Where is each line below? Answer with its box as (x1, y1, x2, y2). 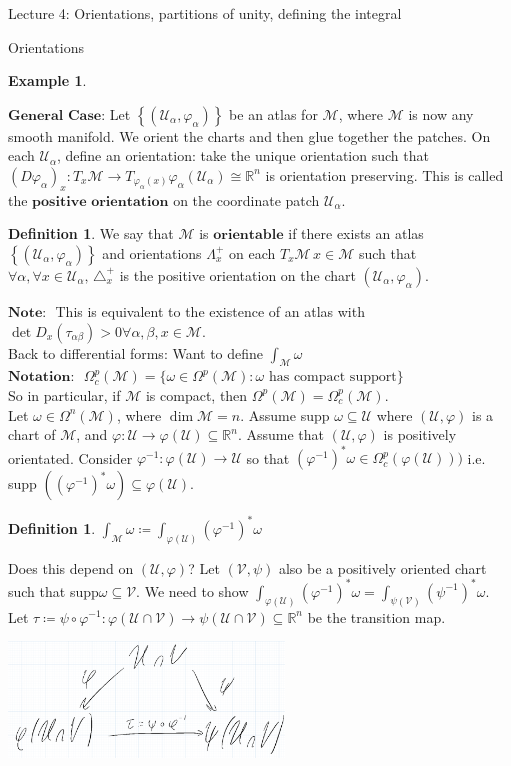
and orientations (102, 242, 202, 263)
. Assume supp (240, 404, 330, 425)
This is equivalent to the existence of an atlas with (55, 300, 365, 321)
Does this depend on (8, 557, 134, 578)
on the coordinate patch (173, 189, 320, 210)
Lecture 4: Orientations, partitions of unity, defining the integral (8, 3, 402, 23)
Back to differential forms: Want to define (8, 342, 264, 363)
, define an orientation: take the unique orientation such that (56, 145, 429, 166)
